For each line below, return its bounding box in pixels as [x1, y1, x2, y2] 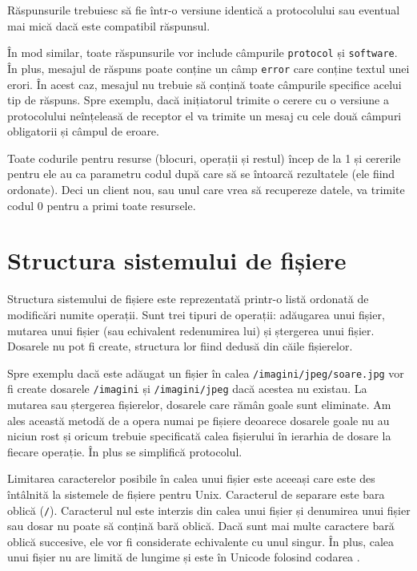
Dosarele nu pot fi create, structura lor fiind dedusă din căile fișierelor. [7, 338, 353, 354]
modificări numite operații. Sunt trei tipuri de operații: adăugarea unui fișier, [7, 306, 385, 322]
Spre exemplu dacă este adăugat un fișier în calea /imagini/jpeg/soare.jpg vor [7, 364, 404, 381]
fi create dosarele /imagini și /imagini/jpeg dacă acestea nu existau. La [7, 380, 367, 397]
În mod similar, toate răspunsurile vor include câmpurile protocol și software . [7, 44, 398, 61]
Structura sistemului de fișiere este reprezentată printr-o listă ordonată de [7, 290, 369, 307]
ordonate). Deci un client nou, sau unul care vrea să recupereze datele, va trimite [7, 181, 405, 198]
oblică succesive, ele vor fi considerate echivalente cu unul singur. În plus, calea [7, 533, 395, 549]
